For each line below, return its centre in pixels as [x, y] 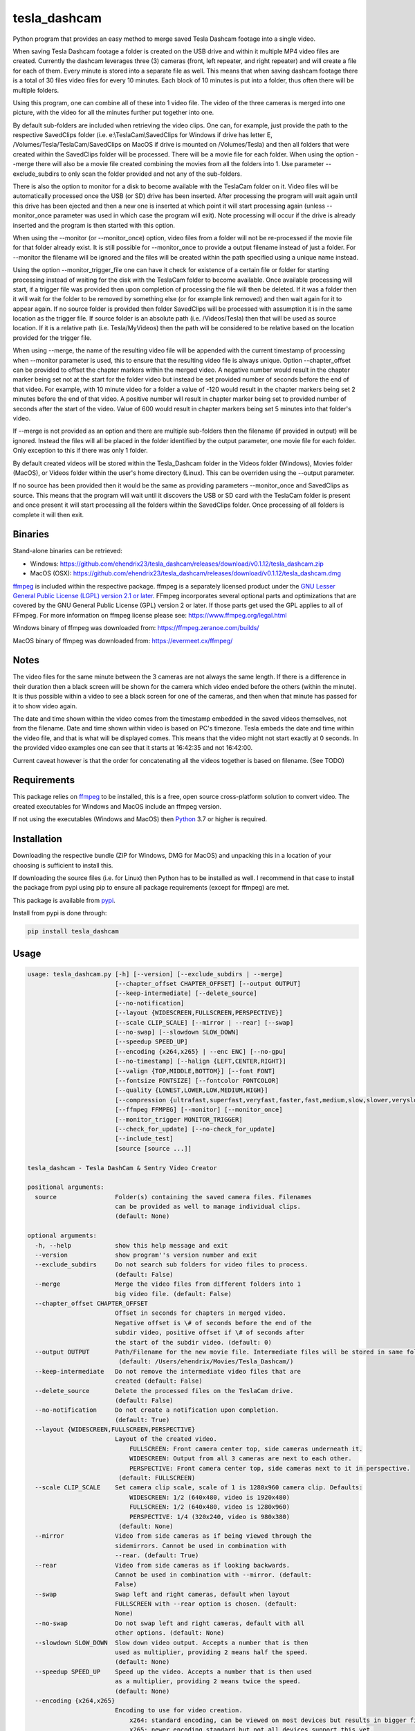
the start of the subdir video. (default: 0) [193, 1342]
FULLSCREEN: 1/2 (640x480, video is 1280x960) [210, 1507]
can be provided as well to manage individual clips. [207, 1207]
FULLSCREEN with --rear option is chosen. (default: [206, 1604]
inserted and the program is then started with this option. [94, 225]
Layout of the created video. [166, 1439]
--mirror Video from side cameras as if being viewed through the [174, 1536]
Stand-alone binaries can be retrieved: [67, 551]
